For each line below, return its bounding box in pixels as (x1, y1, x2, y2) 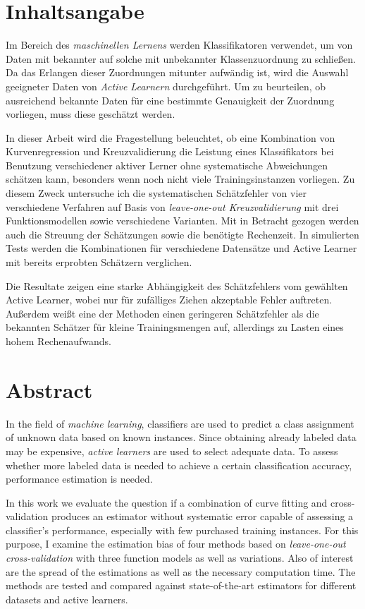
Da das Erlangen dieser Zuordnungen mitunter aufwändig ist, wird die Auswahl (6, 65, 349, 80)
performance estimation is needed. (6, 471, 153, 486)
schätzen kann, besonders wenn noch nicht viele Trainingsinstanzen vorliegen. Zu (6, 171, 355, 186)
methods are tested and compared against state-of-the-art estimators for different (6, 578, 357, 593)
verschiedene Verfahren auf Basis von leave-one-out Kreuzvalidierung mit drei (6, 199, 339, 214)
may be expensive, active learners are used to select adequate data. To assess (6, 443, 338, 458)
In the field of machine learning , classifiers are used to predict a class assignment (6, 416, 354, 430)
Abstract (6, 375, 93, 404)
